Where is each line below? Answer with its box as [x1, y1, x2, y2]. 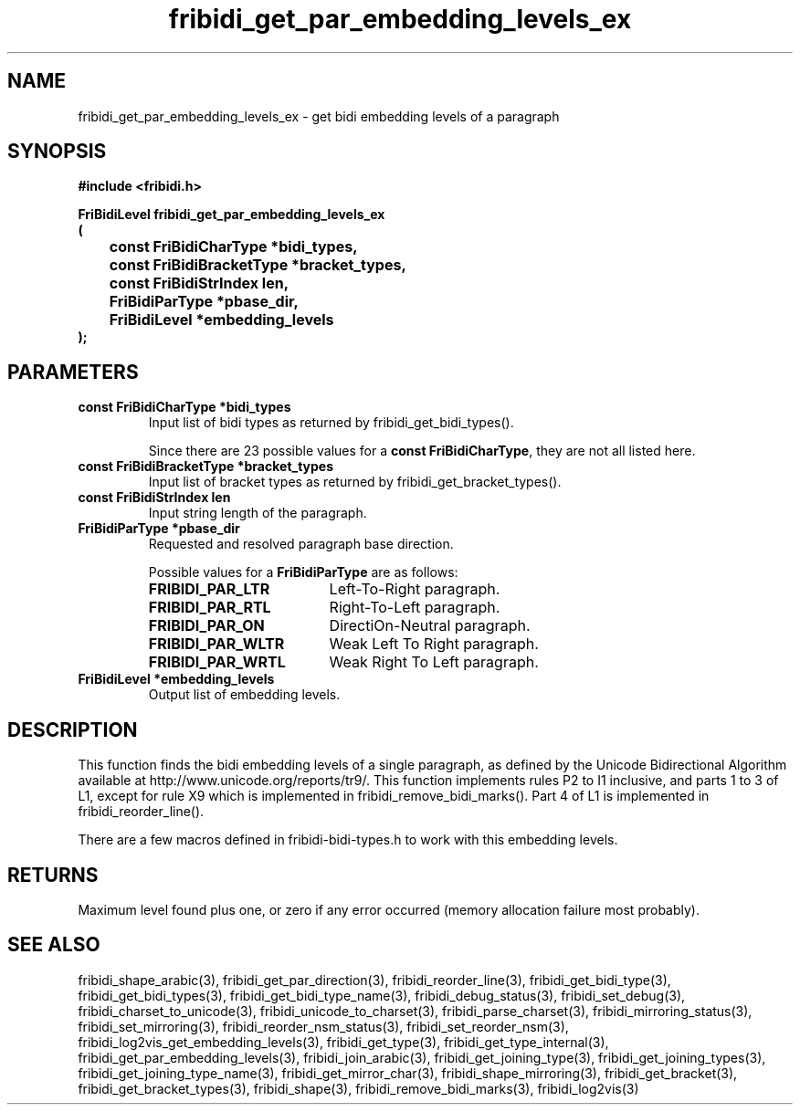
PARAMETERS [7, 360, 139, 383]
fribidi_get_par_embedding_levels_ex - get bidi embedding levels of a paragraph [78, 108, 560, 124]
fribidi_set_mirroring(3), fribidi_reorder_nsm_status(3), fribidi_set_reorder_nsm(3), [78, 1018, 569, 1034]
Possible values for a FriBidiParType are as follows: [148, 564, 458, 581]
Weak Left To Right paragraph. [329, 635, 539, 654]
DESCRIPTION [7, 718, 138, 741]
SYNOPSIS [7, 140, 107, 163]
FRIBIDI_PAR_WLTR [148, 635, 285, 654]
